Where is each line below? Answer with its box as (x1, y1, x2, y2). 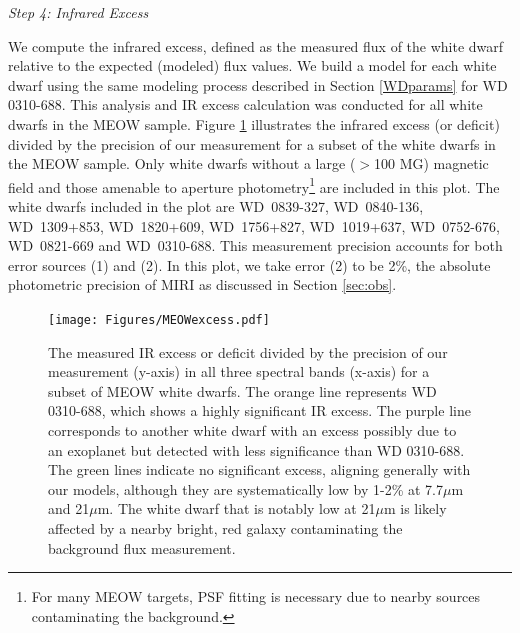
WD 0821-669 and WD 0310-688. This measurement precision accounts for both (8, 235, 503, 256)
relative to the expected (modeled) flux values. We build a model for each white (8, 55, 497, 76)
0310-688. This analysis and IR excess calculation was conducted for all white (8, 94, 483, 115)
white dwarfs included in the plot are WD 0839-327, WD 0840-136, (8, 196, 424, 216)
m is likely (383, 498, 447, 519)
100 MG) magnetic (373, 153, 489, 174)
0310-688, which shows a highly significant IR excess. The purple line (48, 400, 471, 421)
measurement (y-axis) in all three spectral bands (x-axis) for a (48, 361, 430, 382)
